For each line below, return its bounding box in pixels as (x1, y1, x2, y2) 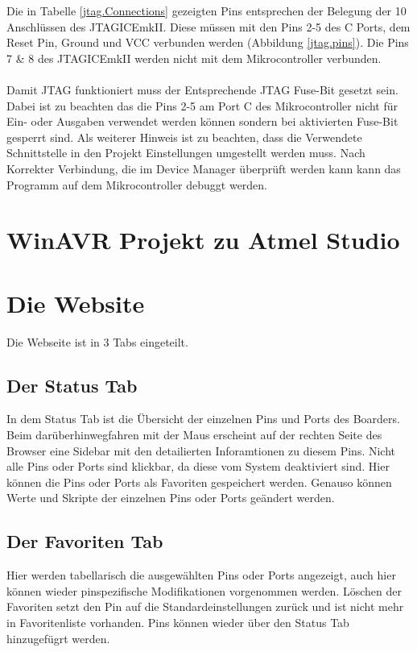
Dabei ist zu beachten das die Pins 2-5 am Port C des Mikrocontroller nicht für (6, 97, 398, 114)
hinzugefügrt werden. (6, 629, 110, 646)
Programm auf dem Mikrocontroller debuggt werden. (6, 176, 268, 193)
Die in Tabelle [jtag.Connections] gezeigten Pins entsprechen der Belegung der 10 (6, 2, 407, 19)
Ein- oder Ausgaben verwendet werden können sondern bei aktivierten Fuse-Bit (6, 113, 398, 130)
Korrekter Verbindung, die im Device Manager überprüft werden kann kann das (6, 160, 401, 176)
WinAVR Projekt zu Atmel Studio (6, 223, 400, 256)
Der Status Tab (6, 372, 138, 397)
